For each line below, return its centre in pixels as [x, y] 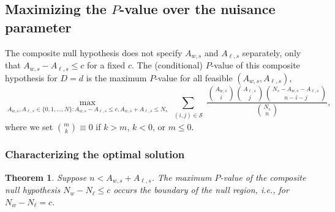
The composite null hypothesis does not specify [94, 52]
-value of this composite [255, 65]
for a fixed [106, 65]
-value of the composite [263, 177]
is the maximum [116, 77]
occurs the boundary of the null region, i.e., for [201, 190]
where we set [29, 127]
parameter [38, 27]
